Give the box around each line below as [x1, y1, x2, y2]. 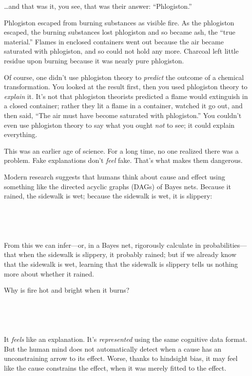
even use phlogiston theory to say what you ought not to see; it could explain [4, 119, 235, 130]
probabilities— [203, 239, 247, 250]
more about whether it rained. [4, 268, 94, 278]
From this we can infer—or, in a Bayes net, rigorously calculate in [4, 239, 201, 250]
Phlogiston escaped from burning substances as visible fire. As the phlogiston [4, 17, 234, 27]
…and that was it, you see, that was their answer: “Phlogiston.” [4, 1, 192, 11]
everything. [4, 129, 38, 139]
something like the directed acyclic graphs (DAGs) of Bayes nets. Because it [4, 181, 231, 191]
